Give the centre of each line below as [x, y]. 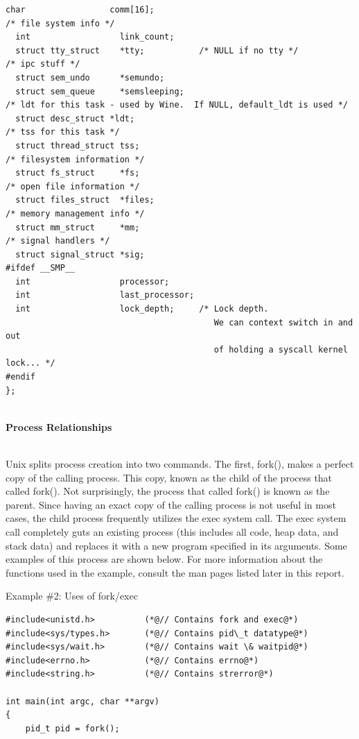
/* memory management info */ [75, 213]
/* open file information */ [73, 186]
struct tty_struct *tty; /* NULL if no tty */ [157, 50]
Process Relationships [59, 426]
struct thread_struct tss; [78, 145]
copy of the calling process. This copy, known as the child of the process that [169, 477]
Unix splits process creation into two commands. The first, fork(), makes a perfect [180, 464]
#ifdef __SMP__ [41, 268]
